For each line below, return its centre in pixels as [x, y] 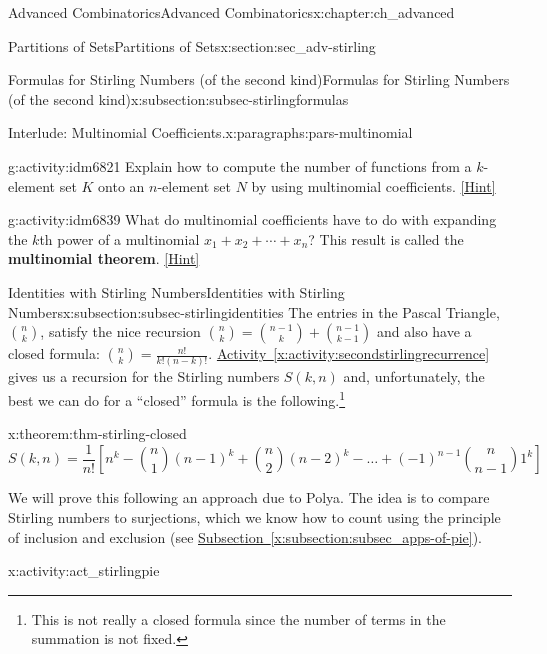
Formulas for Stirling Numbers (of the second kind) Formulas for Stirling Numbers [259, 79]
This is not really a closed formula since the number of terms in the [238, 618]
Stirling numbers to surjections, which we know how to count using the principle [254, 516]
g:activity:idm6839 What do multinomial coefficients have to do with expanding [252, 219]
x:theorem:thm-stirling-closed [97, 433]
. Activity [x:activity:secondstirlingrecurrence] [349, 353]
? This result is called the [386, 238]
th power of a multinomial [119, 238]
